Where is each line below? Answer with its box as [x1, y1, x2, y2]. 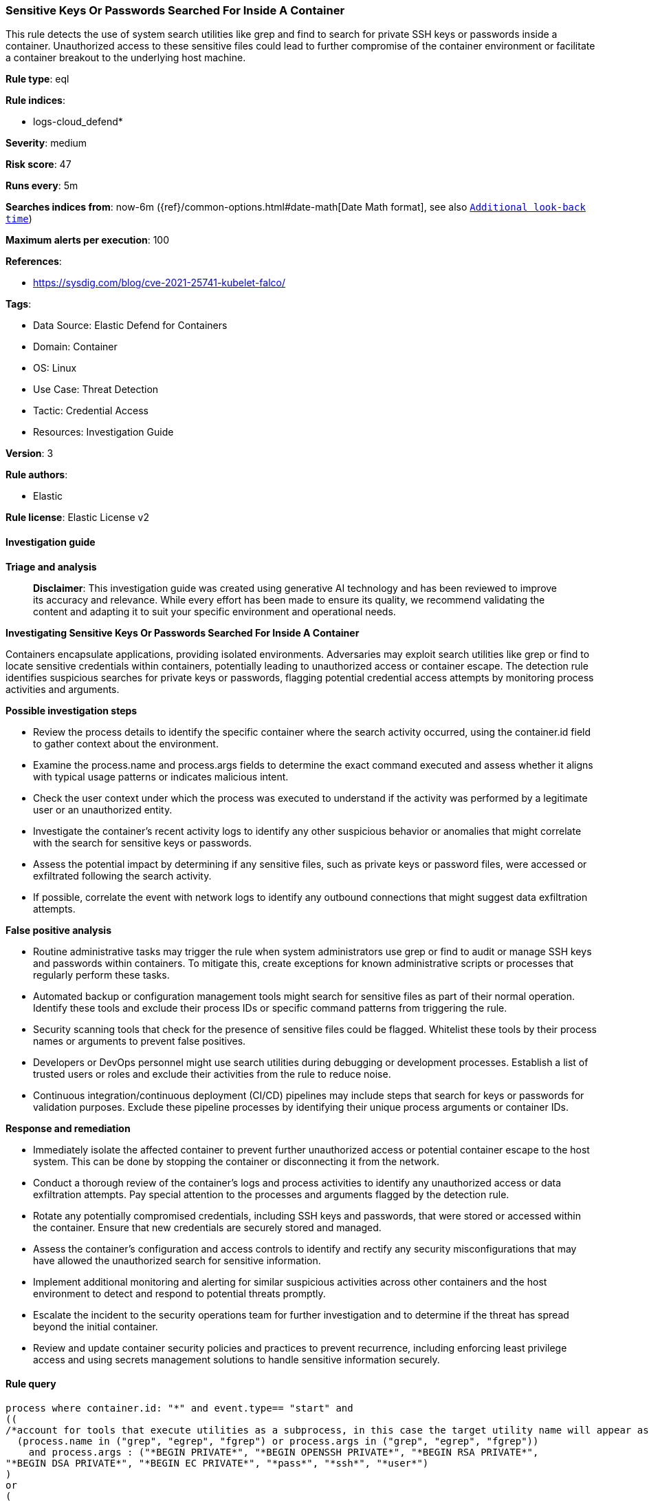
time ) [5, 213, 32, 225]
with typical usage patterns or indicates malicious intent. [33, 770, 289, 783]
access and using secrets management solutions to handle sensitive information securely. [33, 1353, 440, 1365]
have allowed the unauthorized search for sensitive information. [33, 1254, 321, 1266]
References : [5, 255, 62, 268]
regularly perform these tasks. [33, 968, 170, 981]
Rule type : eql [5, 73, 69, 85]
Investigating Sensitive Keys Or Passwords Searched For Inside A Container [5, 626, 360, 639]
